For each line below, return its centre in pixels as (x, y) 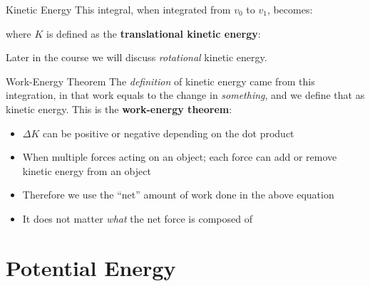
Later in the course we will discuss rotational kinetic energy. (137, 57)
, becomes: (290, 9)
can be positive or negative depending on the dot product (169, 133)
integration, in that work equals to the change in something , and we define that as (185, 95)
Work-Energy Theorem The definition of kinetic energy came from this (160, 81)
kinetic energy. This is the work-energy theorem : (119, 108)
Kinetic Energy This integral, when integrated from (118, 9)
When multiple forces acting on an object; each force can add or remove (180, 157)
